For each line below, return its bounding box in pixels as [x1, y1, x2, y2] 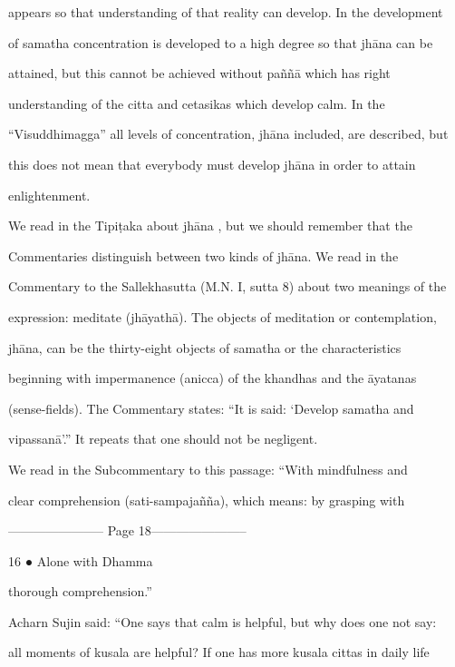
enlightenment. [8, 185, 91, 204]
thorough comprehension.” [8, 582, 152, 601]
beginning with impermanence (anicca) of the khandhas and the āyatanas [8, 368, 417, 387]
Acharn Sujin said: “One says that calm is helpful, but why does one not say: [8, 612, 437, 631]
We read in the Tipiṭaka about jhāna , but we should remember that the [8, 216, 412, 235]
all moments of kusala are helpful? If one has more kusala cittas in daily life [8, 642, 430, 662]
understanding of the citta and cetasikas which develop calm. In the [8, 93, 385, 113]
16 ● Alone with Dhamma [8, 551, 153, 570]
